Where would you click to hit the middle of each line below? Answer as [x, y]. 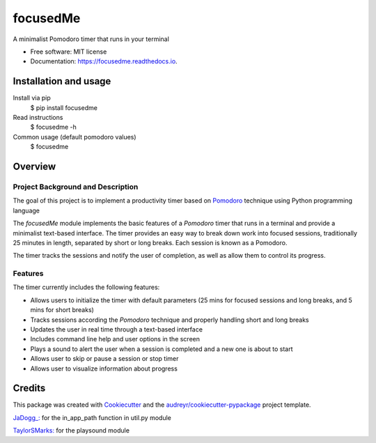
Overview [34, 166]
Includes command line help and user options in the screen [115, 339]
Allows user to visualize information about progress [104, 368]
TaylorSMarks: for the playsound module [71, 430]
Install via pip [32, 98]
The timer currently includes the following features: [86, 287]
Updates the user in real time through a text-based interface [117, 329]
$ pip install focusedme [64, 107]
